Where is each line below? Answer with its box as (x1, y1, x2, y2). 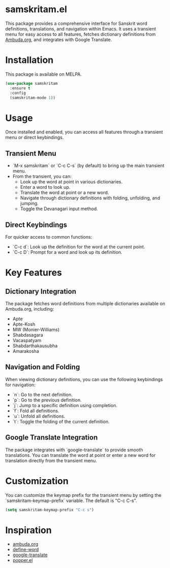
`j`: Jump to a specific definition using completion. (12, 402, 118, 408)
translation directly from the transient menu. (5, 457, 97, 463)
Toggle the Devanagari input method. (20, 206, 98, 212)
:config (10, 90, 26, 95)
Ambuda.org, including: (5, 306, 54, 312)
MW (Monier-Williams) (12, 326, 60, 332)
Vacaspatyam (12, 337, 42, 343)
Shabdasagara (12, 331, 43, 338)
